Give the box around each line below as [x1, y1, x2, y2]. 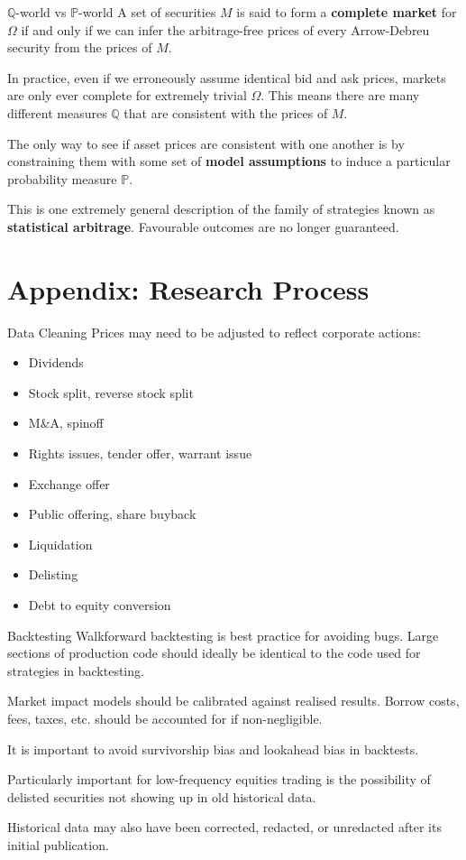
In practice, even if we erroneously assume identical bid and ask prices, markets [7, 68, 446, 87]
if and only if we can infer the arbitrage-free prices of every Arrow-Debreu [21, 20, 430, 39]
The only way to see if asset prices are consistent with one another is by [7, 134, 405, 153]
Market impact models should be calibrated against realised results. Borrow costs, [7, 691, 460, 710]
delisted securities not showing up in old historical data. [7, 787, 316, 806]
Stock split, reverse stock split [28, 383, 194, 402]
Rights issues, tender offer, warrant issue [28, 444, 252, 463]
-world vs [15, 3, 67, 21]
